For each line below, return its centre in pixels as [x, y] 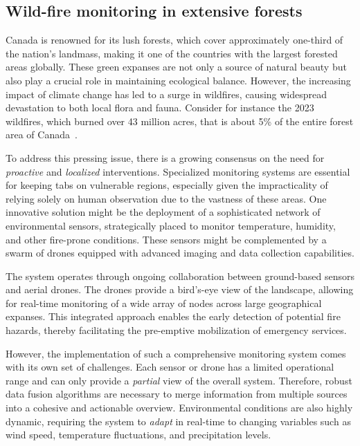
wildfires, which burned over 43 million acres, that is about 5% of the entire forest [180, 121]
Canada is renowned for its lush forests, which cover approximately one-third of [174, 40]
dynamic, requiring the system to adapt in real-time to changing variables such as [178, 421]
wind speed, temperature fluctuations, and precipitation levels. [138, 435]
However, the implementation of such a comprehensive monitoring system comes [176, 353]
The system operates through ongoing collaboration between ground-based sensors [180, 276]
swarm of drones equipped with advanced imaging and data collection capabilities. [180, 253]
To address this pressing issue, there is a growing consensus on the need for [165, 157]
